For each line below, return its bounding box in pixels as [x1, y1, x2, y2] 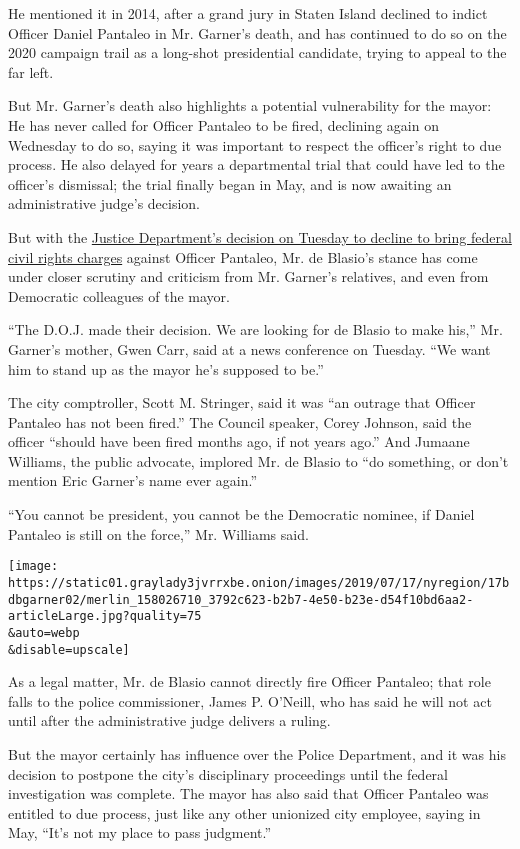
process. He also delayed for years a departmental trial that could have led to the [8, 154, 505, 175]
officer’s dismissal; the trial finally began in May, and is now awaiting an [8, 173, 452, 194]
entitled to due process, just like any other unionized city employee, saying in [8, 802, 481, 823]
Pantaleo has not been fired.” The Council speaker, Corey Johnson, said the [8, 411, 472, 432]
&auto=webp [8, 625, 80, 640]
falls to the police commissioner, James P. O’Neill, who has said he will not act [8, 690, 492, 711]
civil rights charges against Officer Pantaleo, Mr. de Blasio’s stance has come [8, 246, 478, 267]
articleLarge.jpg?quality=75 [8, 609, 202, 624]
